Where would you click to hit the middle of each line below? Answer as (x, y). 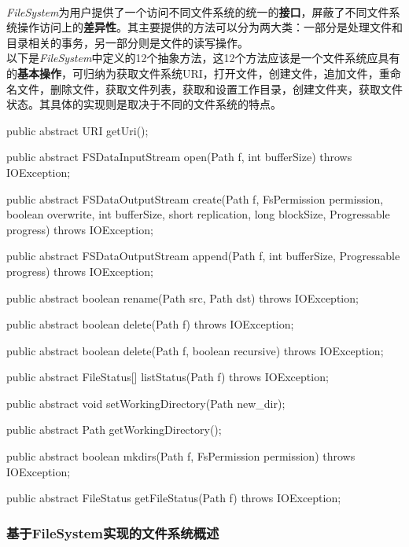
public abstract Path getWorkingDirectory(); (114, 430)
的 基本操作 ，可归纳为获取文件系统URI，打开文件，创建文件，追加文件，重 (198, 73)
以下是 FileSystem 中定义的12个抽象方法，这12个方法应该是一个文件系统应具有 (203, 58)
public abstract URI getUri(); (77, 130)
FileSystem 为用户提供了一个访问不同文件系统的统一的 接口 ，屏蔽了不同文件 (198, 11)
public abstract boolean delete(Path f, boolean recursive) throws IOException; (195, 350)
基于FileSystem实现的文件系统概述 (113, 532)
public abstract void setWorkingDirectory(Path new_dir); (146, 403)
